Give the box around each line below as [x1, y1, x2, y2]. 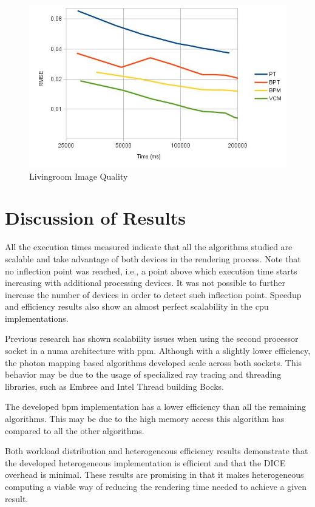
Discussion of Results [5, 205, 186, 230]
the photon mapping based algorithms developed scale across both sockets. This [5, 356, 302, 369]
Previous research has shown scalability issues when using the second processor [5, 332, 299, 345]
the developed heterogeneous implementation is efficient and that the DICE [5, 456, 286, 469]
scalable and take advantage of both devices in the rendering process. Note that [5, 252, 301, 265]
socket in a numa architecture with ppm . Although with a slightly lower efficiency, [5, 344, 311, 357]
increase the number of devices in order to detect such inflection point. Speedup [5, 288, 302, 301]
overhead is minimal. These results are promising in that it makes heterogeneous [5, 468, 304, 481]
